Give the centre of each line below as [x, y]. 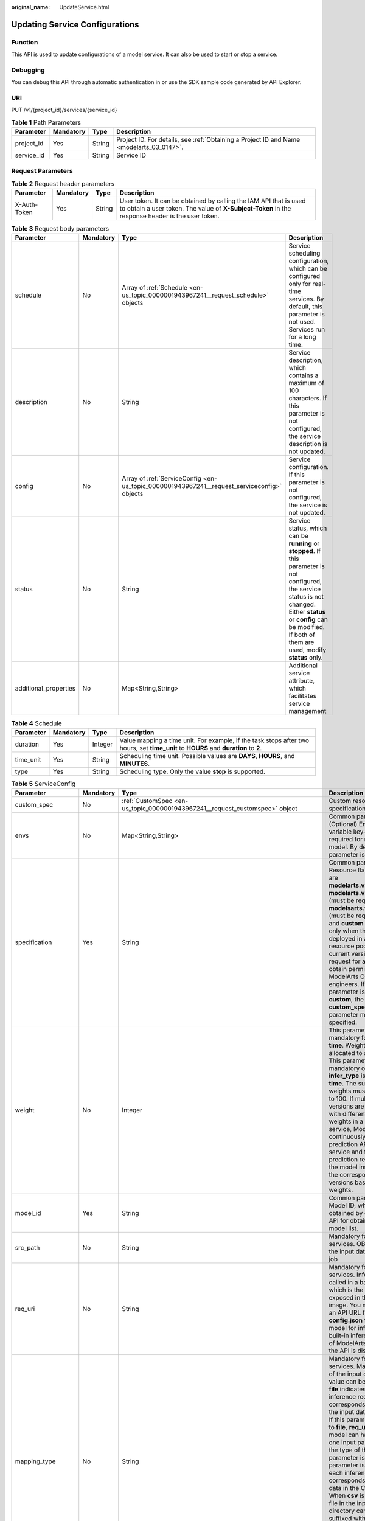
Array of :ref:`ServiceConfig [162, 478]
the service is [308, 505]
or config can [308, 619]
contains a [304, 375]
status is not [306, 596]
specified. [343, 1022]
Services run [307, 329]
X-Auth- [26, 205]
